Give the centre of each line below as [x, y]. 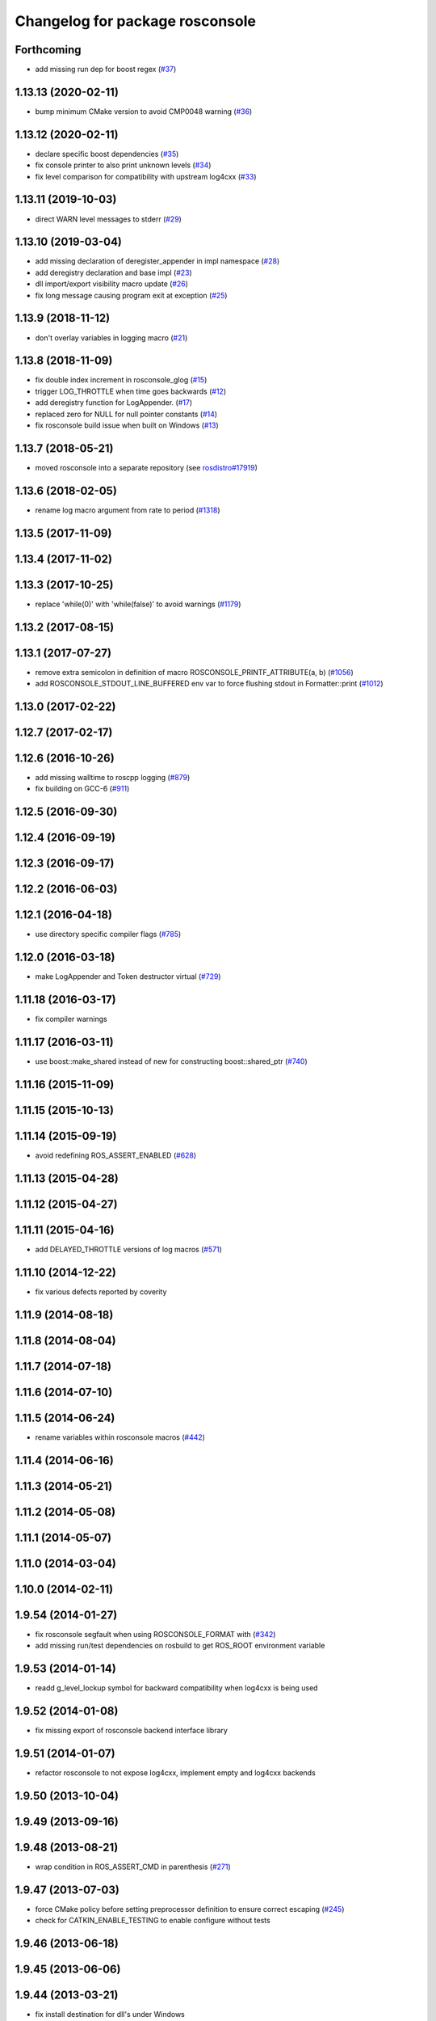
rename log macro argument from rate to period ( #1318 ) [128, 510]
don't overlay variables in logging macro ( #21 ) [111, 338]
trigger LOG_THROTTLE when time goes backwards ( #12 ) [131, 391]
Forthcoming [48, 50]
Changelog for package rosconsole [135, 21]
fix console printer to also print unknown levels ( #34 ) [123, 165]
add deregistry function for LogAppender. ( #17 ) [114, 403]
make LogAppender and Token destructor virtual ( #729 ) [128, 977]
